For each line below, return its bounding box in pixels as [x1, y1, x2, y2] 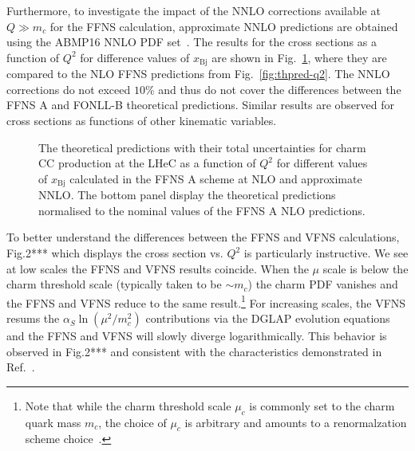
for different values [276, 155, 368, 171]
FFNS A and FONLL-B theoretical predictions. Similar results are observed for [6, 96, 394, 113]
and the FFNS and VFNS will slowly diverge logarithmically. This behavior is [6, 327, 387, 344]
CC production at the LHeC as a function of [38, 155, 256, 171]
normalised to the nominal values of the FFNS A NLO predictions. [38, 202, 366, 218]
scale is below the [322, 260, 409, 276]
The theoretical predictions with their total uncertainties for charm [38, 139, 366, 155]
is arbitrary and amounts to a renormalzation [184, 414, 407, 430]
